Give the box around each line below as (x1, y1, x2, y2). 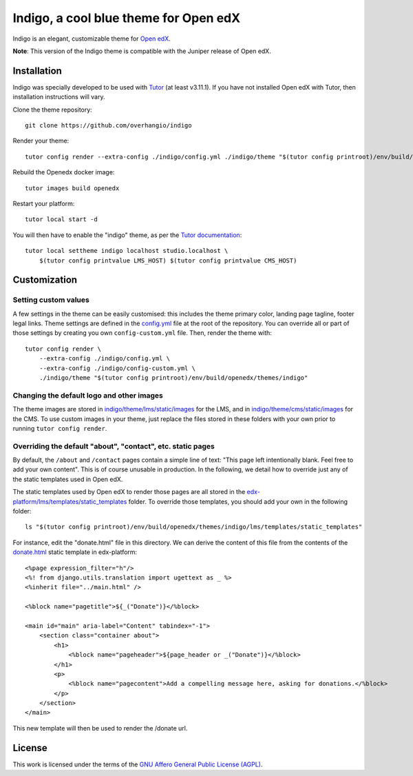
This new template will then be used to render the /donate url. (12, 724, 188, 732)
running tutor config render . (12, 424, 107, 432)
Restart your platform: (12, 199, 75, 207)
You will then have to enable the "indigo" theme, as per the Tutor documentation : (12, 231, 242, 239)
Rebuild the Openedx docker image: (12, 168, 115, 176)
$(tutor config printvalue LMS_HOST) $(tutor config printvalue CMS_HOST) (39, 256, 297, 265)
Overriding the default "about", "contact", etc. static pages (12, 441, 215, 451)
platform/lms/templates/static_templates (12, 497, 127, 506)
